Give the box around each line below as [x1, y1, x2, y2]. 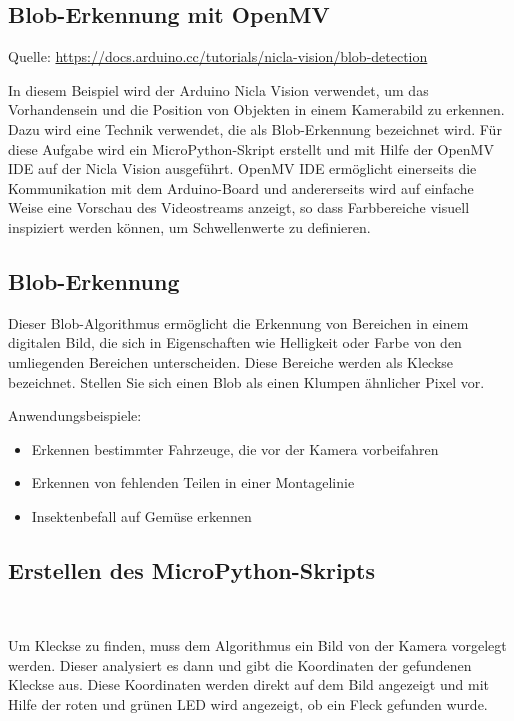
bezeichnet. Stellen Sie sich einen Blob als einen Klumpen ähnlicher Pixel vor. [8, 371, 485, 392]
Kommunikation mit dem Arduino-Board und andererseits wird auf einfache [8, 177, 474, 198]
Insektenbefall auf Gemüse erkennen [31, 505, 252, 526]
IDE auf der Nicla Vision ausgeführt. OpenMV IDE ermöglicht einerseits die [8, 158, 477, 179]
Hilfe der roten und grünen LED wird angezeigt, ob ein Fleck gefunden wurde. [8, 694, 488, 715]
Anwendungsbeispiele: [8, 405, 142, 426]
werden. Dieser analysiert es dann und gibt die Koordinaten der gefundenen [8, 654, 472, 675]
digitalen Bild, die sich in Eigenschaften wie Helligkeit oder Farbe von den [8, 332, 462, 353]
